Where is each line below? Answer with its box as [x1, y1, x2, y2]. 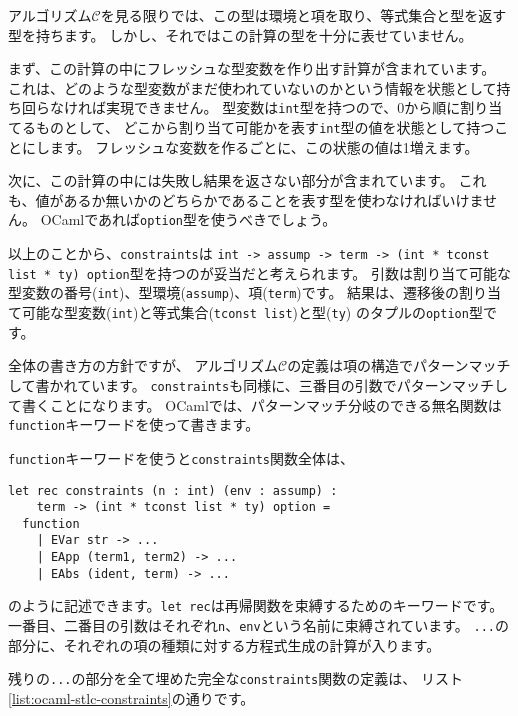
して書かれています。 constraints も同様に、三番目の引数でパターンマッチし [8, 374, 509, 395]
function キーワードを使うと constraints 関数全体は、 [8, 447, 355, 468]
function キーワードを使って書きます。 [8, 414, 260, 435]
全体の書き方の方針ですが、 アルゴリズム [8, 355, 278, 376]
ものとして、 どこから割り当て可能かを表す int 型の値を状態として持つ [35, 117, 495, 138]
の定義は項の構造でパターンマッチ [287, 355, 511, 376]
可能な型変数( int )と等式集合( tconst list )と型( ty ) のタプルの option [21, 302, 469, 323]
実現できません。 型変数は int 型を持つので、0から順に [105, 97, 461, 118]
